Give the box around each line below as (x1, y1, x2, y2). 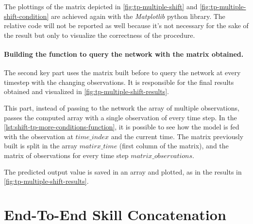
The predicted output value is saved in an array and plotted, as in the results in (4, 166, 242, 176)
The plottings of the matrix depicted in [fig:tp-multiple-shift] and (4, 1, 198, 11)
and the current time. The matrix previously (111, 131, 244, 141)
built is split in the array (4, 141, 78, 151)
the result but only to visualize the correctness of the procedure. (4, 30, 195, 40)
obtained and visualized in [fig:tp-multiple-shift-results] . (4, 86, 169, 96)
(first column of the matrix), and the (119, 141, 229, 151)
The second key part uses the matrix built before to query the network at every (4, 67, 241, 78)
